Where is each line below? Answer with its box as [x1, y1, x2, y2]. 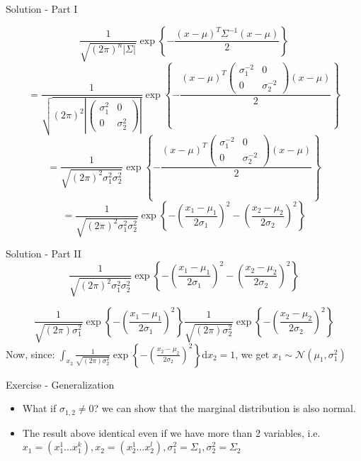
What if [22, 401, 57, 416]
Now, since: [6, 346, 55, 361]
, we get [235, 346, 270, 361]
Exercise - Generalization [6, 377, 115, 391]
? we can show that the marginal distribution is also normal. [93, 401, 356, 416]
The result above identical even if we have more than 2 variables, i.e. [22, 425, 321, 440]
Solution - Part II [6, 246, 81, 261]
